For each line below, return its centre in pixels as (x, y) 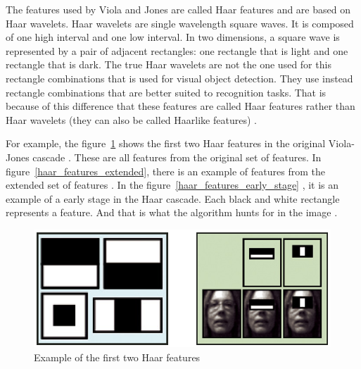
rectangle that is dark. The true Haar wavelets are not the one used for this (169, 64)
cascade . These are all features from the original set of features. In (177, 157)
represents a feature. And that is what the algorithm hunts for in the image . (172, 212)
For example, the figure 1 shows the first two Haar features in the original (166, 143)
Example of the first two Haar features (117, 357)
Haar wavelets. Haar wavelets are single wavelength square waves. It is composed (180, 23)
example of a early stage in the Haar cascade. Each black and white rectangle (173, 198)
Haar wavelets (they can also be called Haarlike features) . (131, 119)
